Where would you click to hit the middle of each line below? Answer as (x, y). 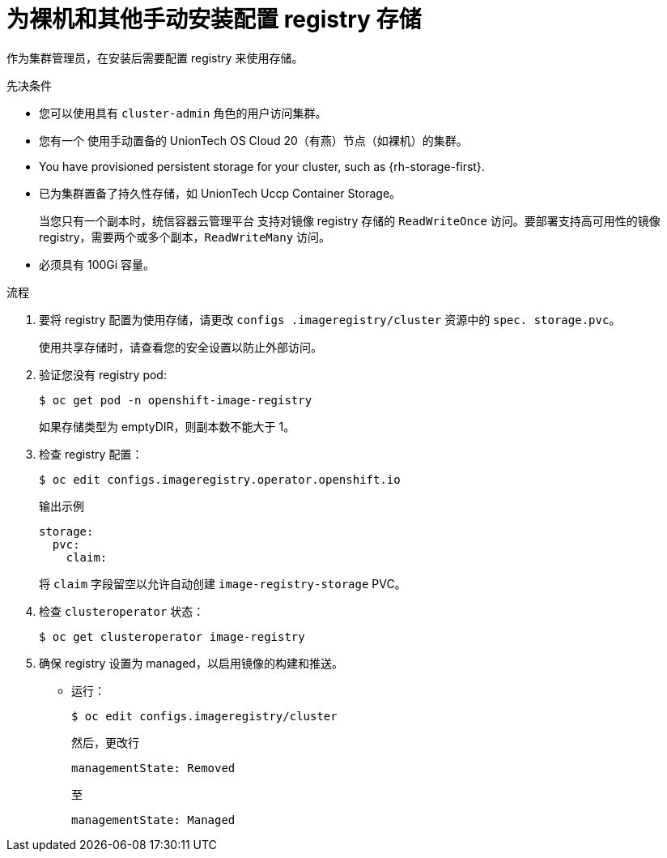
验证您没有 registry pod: (103, 374)
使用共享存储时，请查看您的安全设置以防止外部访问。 (181, 347)
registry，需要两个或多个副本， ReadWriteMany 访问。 (185, 237)
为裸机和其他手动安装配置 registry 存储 (214, 19)
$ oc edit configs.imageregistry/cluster (204, 716)
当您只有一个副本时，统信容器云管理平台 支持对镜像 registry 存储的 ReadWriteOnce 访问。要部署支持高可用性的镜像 (350, 220)
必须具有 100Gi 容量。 (97, 264)
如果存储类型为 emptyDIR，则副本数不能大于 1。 (167, 426)
